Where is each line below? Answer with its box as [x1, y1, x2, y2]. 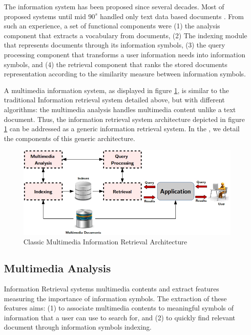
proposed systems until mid [4, 11, 86, 21]
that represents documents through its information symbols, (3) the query [4, 40, 225, 50]
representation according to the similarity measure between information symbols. [4, 69, 246, 79]
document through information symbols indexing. [4, 322, 152, 332]
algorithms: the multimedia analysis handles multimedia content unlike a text [4, 104, 236, 114]
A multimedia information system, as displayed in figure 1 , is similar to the [4, 85, 229, 95]
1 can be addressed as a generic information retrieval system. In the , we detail [4, 123, 240, 134]
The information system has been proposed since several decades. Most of [4, 1, 225, 11]
